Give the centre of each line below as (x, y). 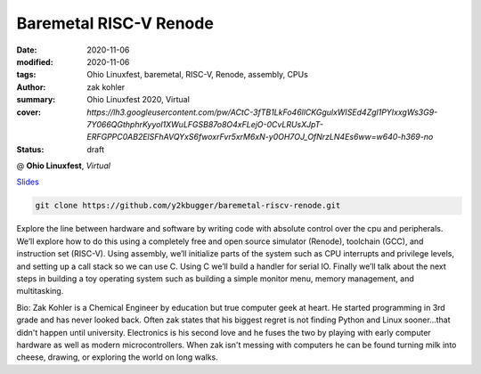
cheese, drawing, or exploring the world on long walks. (117, 357)
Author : (31, 87)
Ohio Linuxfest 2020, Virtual (139, 100)
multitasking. (40, 291)
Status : (30, 149)
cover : (29, 112)
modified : (35, 61)
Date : (27, 50)
